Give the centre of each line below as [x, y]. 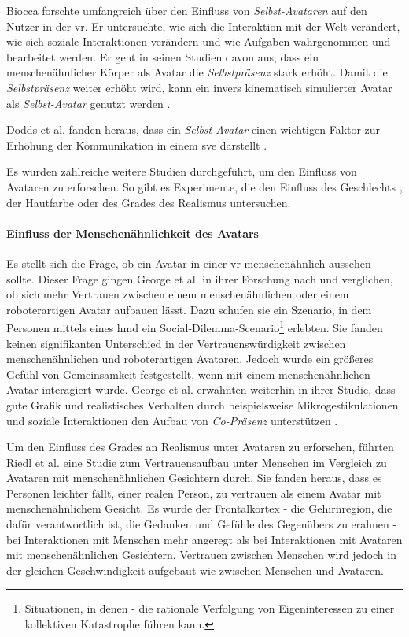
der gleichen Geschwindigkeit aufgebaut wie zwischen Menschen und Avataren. [195, 570]
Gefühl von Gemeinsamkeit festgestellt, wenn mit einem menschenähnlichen [188, 374]
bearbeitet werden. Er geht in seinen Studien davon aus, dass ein [162, 56]
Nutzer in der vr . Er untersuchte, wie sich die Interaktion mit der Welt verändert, [203, 26]
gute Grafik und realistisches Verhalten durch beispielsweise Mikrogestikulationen [203, 404]
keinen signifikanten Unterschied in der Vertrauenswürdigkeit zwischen [176, 343]
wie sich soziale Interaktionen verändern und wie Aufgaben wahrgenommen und [199, 41]
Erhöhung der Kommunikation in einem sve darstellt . [137, 144]
